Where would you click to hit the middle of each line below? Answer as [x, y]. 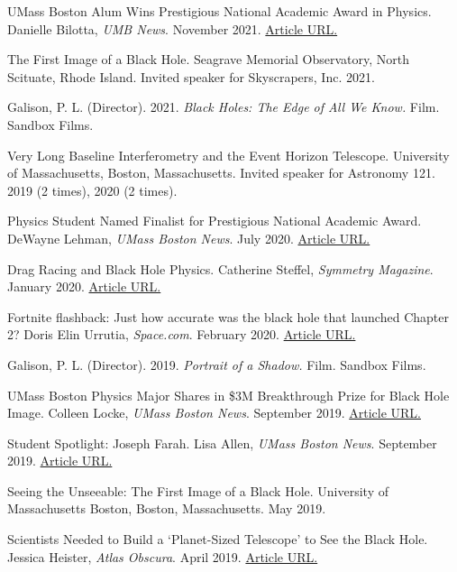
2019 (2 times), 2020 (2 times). [92, 190]
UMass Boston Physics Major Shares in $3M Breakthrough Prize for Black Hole [228, 395]
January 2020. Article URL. [84, 286]
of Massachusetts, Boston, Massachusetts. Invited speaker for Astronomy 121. [221, 173]
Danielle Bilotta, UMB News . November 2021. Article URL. [173, 28]
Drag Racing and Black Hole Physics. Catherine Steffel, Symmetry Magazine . [220, 268]
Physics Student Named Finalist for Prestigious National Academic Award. [215, 221]
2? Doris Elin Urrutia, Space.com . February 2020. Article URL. [182, 334]
